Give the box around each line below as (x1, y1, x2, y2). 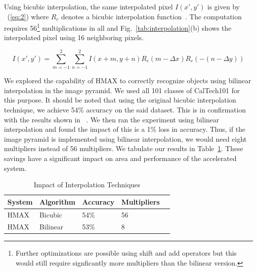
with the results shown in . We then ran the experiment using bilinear (4, 114, 219, 124)
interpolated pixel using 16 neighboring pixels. (4, 32, 144, 43)
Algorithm (39, 196, 76, 207)
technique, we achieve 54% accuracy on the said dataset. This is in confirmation (4, 104, 246, 114)
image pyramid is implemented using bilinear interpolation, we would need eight (4, 133, 247, 144)
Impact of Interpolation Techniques (34, 179, 140, 190)
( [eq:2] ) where (7, 11, 49, 21)
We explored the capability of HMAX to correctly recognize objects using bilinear (4, 75, 252, 86)
